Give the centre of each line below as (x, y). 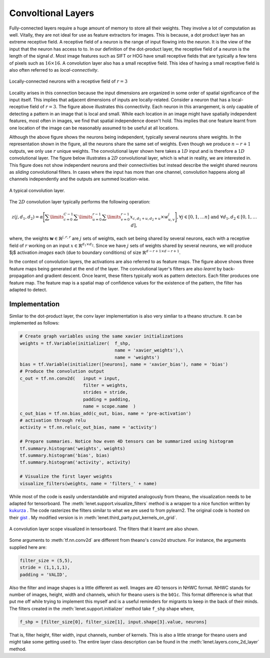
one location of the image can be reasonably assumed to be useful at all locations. (94, 128)
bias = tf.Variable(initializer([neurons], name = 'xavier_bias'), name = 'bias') (124, 364)
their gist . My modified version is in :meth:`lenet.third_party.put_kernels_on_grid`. (93, 517)
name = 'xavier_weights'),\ (149, 350)
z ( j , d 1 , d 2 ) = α (27, 218)
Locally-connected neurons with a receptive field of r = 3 (68, 81)
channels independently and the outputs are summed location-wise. (79, 179)
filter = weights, (105, 385)
